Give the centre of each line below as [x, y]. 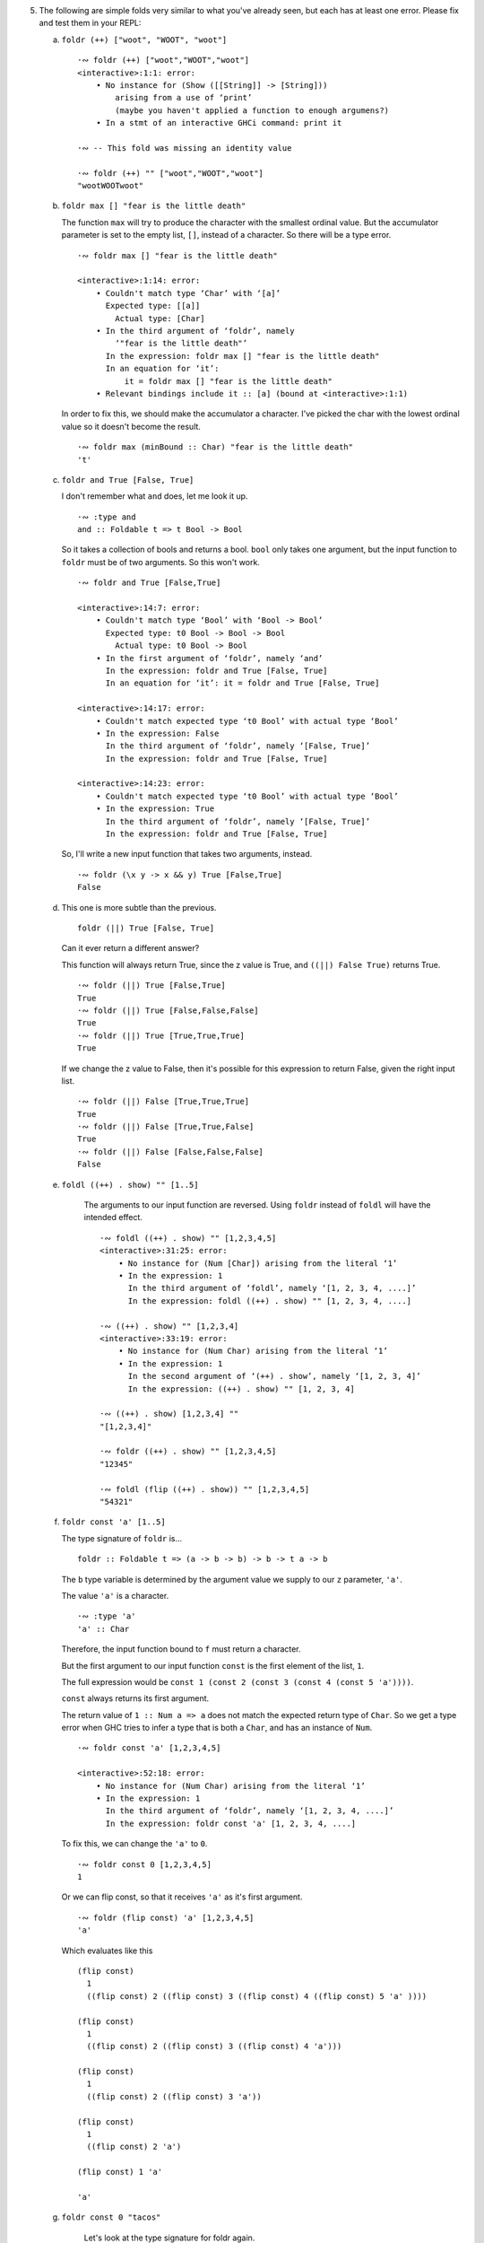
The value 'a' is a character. [115, 1595]
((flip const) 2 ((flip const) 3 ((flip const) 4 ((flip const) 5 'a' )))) [257, 1996]
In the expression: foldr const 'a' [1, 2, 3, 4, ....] [231, 1823]
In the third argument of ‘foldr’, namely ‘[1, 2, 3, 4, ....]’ [250, 1811]
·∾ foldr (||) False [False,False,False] [171, 1152]
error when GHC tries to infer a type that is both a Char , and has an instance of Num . [217, 1728]
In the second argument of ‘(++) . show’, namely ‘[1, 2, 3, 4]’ [274, 1376]
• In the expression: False [157, 733]
